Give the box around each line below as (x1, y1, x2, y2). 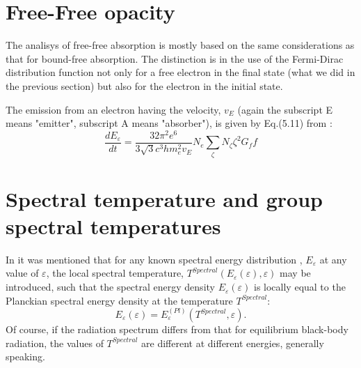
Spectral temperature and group (6, 184, 323, 213)
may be (280, 266, 311, 280)
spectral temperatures (6, 211, 221, 240)
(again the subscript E (237, 102, 333, 116)
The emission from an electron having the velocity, (6, 102, 221, 116)
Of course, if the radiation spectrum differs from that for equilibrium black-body (6, 322, 348, 337)
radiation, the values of (6, 335, 104, 350)
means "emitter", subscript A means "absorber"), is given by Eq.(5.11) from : (6, 116, 332, 130)
